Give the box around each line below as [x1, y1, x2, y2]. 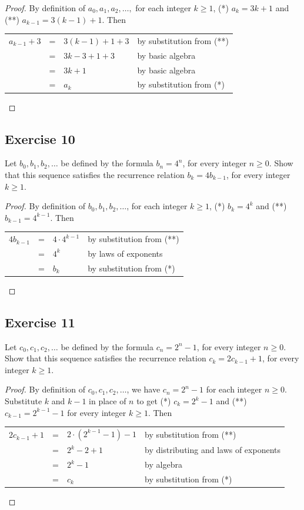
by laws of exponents [88, 247, 163, 259]
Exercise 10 [5, 129, 75, 147]
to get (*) [136, 395, 171, 407]
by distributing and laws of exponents [145, 444, 281, 456]
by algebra [145, 458, 182, 471]
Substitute [5, 395, 42, 407]
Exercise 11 [5, 313, 75, 331]
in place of [89, 395, 126, 407]
